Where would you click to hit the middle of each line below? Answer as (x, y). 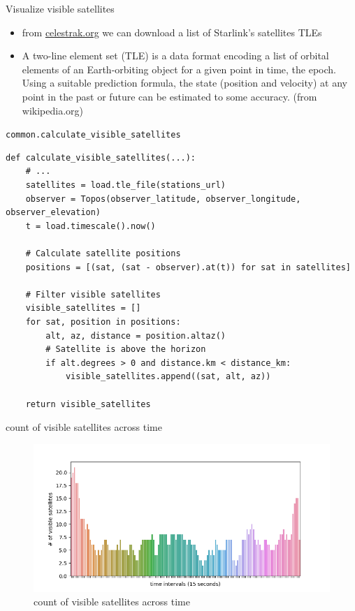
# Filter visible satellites (93, 294)
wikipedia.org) (52, 110)
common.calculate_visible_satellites (93, 135)
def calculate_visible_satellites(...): (101, 157)
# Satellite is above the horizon (126, 349)
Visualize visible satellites (60, 8)
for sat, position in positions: (103, 322)
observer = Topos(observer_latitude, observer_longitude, (163, 199)
